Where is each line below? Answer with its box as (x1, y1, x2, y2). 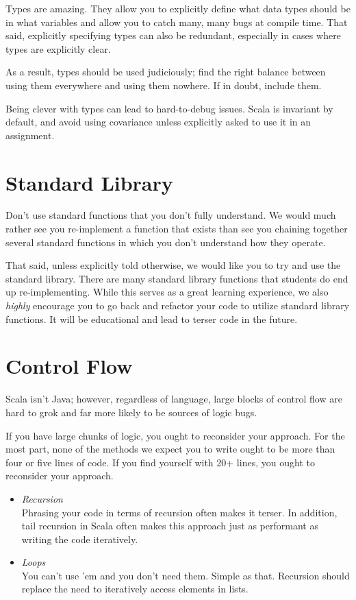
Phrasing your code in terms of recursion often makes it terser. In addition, (21, 505, 338, 519)
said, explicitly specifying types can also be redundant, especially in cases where (5, 28, 341, 43)
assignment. (5, 128, 55, 142)
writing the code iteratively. (21, 531, 138, 546)
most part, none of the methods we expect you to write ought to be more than (5, 442, 335, 456)
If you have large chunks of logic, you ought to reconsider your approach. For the (5, 428, 345, 442)
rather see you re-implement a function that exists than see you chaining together (5, 221, 348, 236)
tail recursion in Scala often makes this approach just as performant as (21, 518, 318, 533)
